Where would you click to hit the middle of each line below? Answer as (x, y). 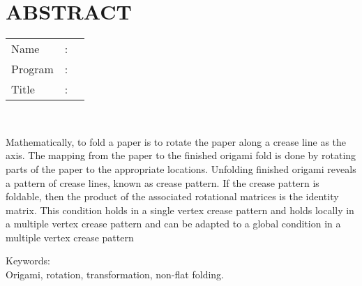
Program (32, 69)
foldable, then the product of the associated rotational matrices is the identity (172, 196)
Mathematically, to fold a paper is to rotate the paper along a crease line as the (176, 141)
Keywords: (28, 261)
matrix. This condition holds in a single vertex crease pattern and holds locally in (180, 210)
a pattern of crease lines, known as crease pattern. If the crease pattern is (163, 182)
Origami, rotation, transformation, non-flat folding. (115, 274)
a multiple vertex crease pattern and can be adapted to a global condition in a (173, 224)
